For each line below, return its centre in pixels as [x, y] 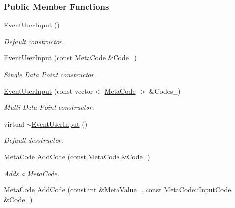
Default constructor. [34, 41]
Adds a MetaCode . [32, 173]
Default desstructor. [34, 140]
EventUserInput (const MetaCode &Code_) [70, 58]
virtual [14, 123]
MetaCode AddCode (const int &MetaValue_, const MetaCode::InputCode [117, 190]
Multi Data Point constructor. [49, 107]
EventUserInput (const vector [49, 91]
